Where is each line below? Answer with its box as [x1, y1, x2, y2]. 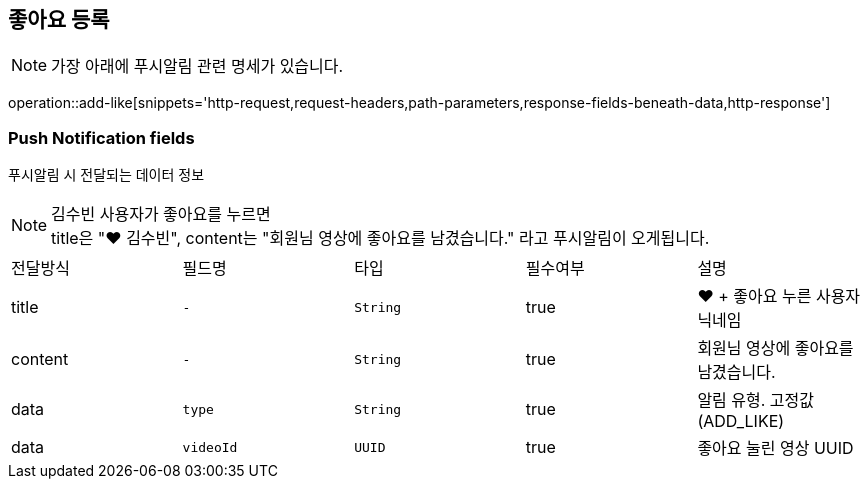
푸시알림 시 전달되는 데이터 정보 [8, 166, 205, 184]
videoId [182, 439, 238, 455]
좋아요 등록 [8, 7, 110, 32]
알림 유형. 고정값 [697, 390, 815, 411]
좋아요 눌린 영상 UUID [697, 438, 854, 459]
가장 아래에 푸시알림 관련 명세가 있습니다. [51, 56, 344, 77]
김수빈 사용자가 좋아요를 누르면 [51, 204, 271, 225]
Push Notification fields [8, 127, 195, 148]
